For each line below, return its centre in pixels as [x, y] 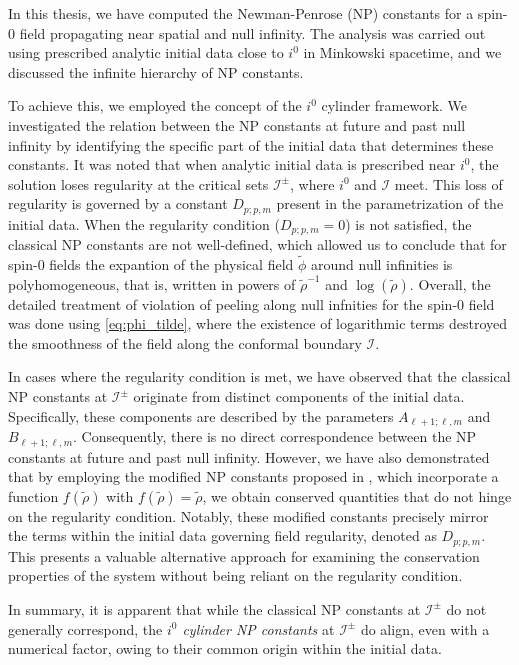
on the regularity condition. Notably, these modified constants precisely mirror [248, 515]
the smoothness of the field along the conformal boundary [185, 342]
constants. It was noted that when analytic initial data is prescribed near [232, 164]
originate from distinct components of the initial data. [299, 396]
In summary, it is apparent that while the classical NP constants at [214, 608]
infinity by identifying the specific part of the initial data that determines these [251, 144]
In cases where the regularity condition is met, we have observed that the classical [259, 376]
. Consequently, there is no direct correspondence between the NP [275, 436]
